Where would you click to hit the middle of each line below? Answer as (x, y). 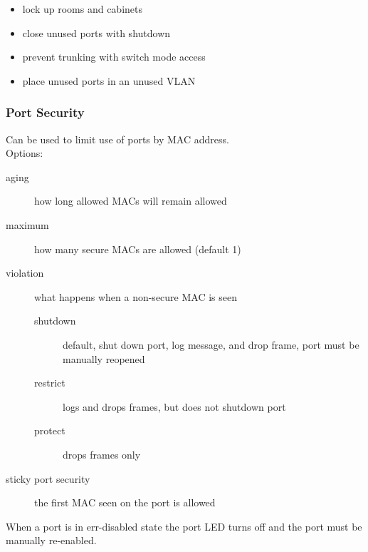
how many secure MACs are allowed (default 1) (138, 249)
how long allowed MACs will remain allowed (131, 201)
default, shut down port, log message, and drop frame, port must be (211, 344)
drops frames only (102, 454)
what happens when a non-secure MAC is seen (136, 296)
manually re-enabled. (51, 540)
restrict (50, 383)
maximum (27, 224)
